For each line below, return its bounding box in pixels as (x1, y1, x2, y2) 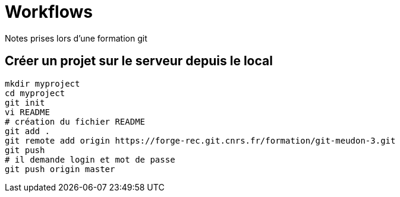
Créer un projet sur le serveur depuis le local (5, 53, 273, 69)
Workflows (5, 2, 93, 22)
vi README (5, 107, 50, 117)
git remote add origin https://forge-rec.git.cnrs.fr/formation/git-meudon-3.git (5, 135, 396, 145)
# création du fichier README (5, 116, 146, 126)
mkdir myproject (5, 78, 80, 88)
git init (5, 97, 45, 107)
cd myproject (5, 88, 65, 98)
